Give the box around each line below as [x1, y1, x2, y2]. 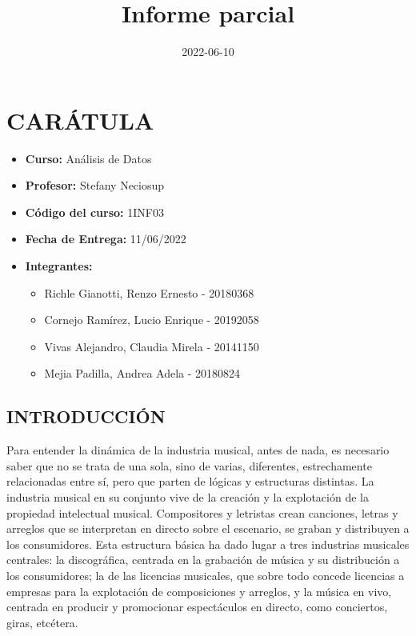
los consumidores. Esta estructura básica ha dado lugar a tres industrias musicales [6, 535, 410, 552]
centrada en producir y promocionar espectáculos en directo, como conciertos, [6, 598, 388, 615]
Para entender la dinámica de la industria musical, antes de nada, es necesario [6, 442, 390, 458]
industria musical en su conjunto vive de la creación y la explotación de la [6, 488, 369, 505]
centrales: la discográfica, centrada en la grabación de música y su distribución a [6, 551, 400, 568]
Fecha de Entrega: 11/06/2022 [25, 230, 186, 247]
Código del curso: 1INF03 [25, 203, 164, 220]
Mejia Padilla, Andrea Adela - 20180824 [44, 365, 241, 382]
